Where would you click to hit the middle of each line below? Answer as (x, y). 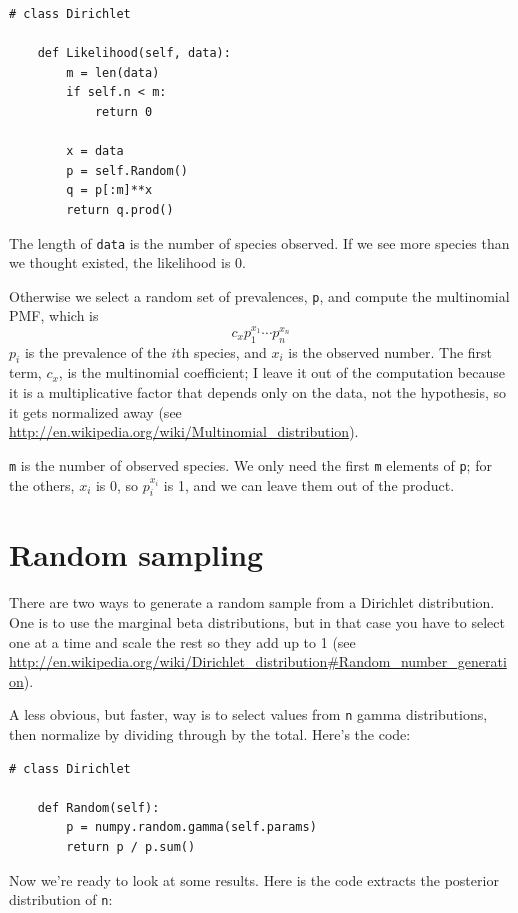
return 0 (123, 111)
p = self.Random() (127, 170)
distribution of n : (61, 899)
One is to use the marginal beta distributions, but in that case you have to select (257, 622)
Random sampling (136, 554)
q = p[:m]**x (109, 190)
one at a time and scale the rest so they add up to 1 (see (182, 641)
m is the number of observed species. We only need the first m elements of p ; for (250, 464)
